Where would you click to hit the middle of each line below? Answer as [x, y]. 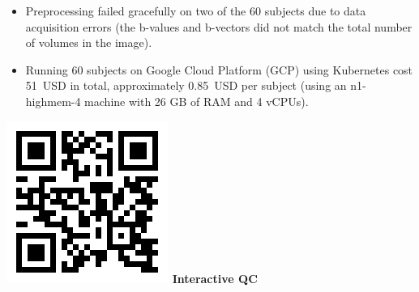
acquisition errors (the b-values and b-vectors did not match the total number [219, 26]
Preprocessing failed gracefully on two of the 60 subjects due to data [196, 11]
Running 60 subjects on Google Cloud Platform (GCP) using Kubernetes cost [219, 69]
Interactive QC [215, 278]
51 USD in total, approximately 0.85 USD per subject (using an [186, 85]
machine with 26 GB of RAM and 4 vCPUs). [197, 101]
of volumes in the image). [89, 42]
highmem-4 [53, 101]
